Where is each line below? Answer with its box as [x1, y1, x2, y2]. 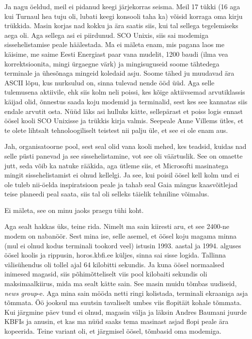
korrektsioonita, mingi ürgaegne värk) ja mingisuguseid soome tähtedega [4, 58, 220, 68]
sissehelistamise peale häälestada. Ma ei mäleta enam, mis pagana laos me [4, 39, 224, 49]
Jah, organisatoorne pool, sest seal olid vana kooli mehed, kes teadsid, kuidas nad [4, 141, 247, 151]
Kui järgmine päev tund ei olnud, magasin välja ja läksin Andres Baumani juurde [4, 307, 247, 317]
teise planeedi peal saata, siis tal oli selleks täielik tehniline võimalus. [4, 189, 209, 199]
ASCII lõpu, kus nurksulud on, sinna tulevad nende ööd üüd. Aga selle [4, 77, 215, 87]
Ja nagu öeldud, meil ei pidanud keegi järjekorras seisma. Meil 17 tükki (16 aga [4, 1, 240, 11]
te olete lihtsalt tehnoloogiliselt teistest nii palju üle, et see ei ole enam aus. [4, 125, 228, 135]
